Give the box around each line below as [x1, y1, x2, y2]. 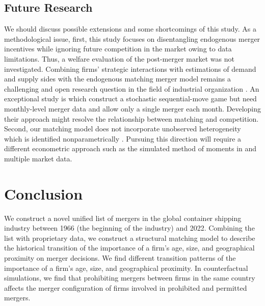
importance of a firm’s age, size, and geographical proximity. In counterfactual [4, 262, 248, 273]
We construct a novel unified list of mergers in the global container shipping [4, 212, 242, 223]
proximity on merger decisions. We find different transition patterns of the [4, 253, 236, 263]
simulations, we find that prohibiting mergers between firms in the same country [4, 272, 255, 283]
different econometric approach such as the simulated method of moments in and [4, 143, 257, 154]
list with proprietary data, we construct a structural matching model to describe [4, 232, 255, 243]
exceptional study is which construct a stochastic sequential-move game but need [4, 93, 257, 104]
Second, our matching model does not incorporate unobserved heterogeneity [4, 123, 241, 134]
